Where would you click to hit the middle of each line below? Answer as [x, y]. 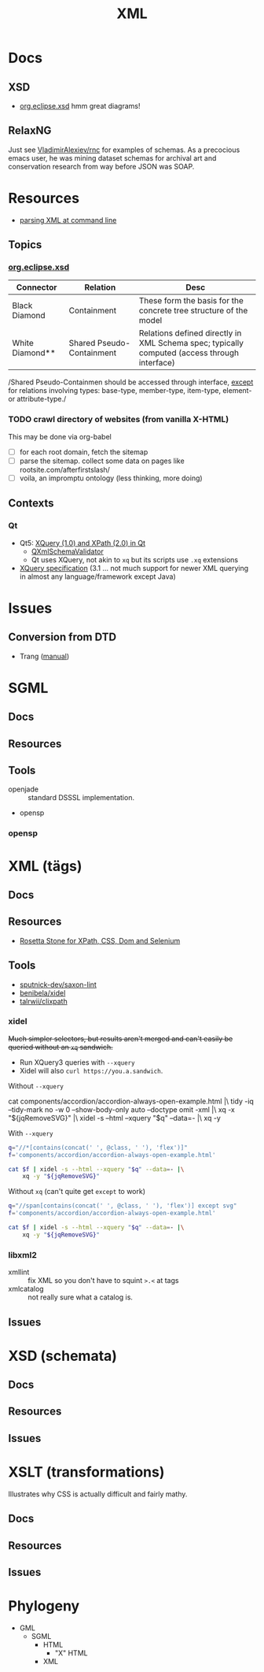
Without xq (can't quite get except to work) [77, 1192]
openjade [24, 789]
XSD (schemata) [63, 1356]
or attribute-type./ [37, 399]
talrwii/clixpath [44, 1001]
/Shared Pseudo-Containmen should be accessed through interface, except [131, 382]
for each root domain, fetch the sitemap [84, 452]
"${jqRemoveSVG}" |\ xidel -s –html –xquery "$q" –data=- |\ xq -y [115, 1118]
